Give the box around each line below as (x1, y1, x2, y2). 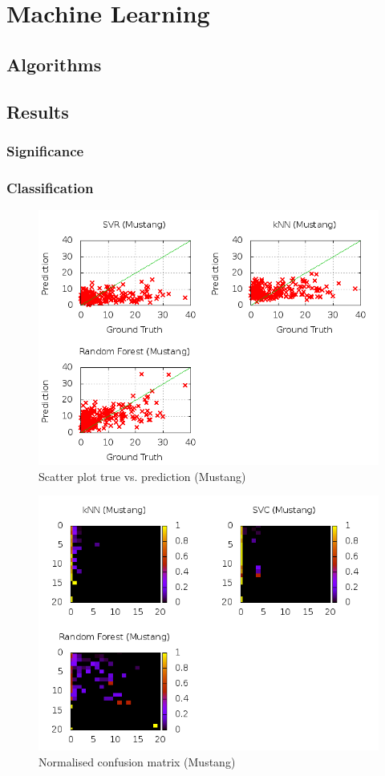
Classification (6, 177, 94, 197)
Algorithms (6, 51, 102, 76)
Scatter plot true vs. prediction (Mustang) (38, 467, 246, 484)
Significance (6, 140, 84, 160)
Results (6, 99, 69, 123)
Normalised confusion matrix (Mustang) (38, 753, 236, 770)
